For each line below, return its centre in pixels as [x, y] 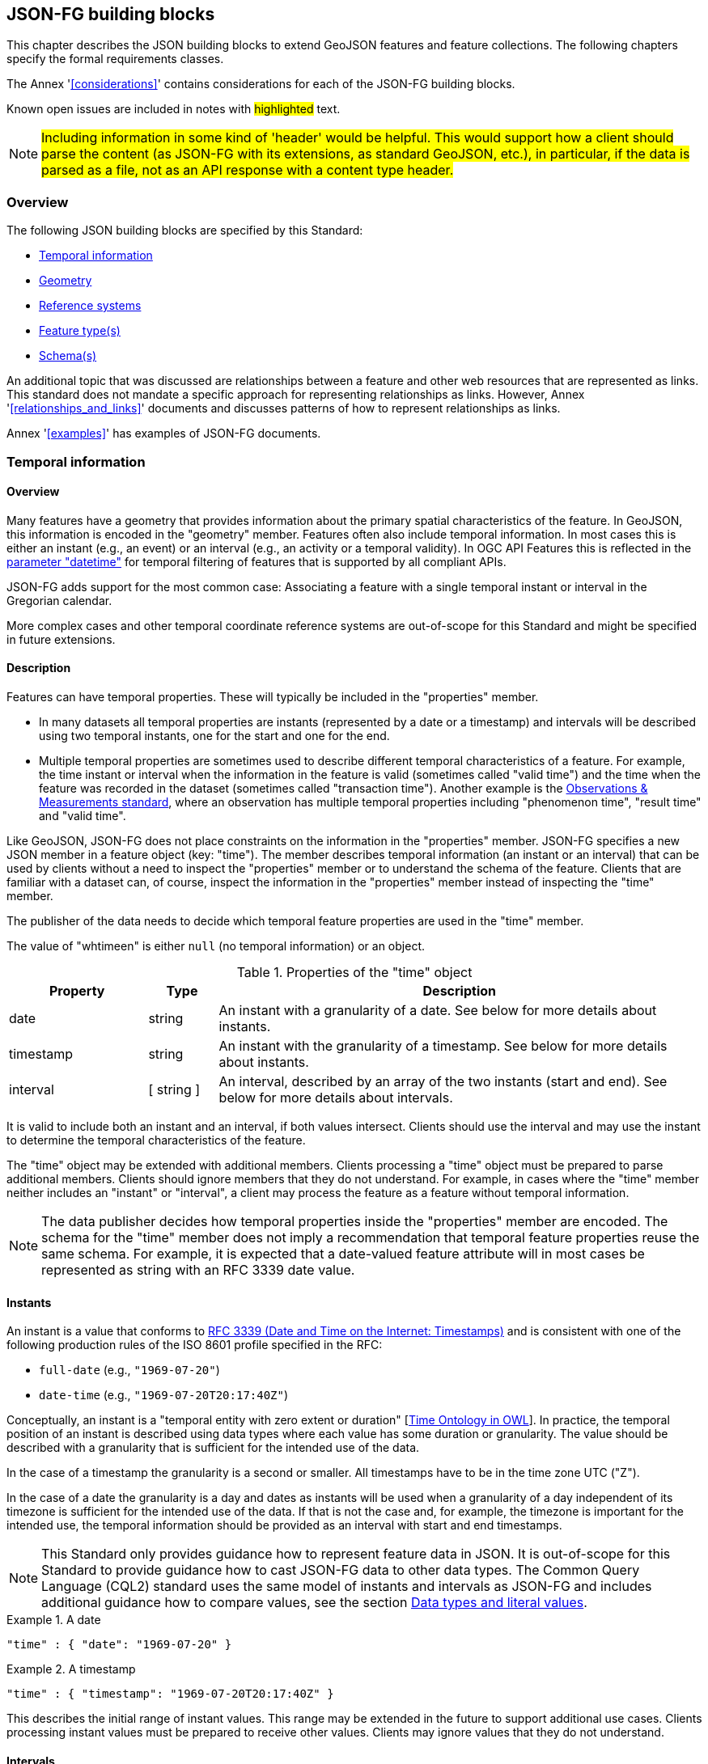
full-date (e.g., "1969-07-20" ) [129, 1370]
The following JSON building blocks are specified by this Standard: [185, 231]
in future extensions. [61, 639]
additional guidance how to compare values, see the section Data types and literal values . [314, 1603]
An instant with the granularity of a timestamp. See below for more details [443, 1045]
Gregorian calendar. [59, 600]
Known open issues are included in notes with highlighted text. [174, 109]
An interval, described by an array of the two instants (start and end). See [443, 1081]
